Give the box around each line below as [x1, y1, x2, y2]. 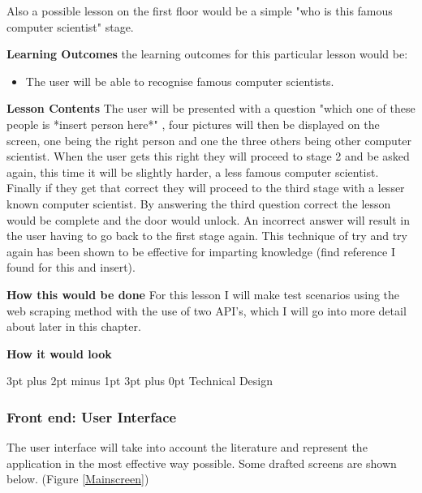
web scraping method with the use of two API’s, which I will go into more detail [6, 302, 407, 319]
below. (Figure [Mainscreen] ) [6, 470, 149, 487]
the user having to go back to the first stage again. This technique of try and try [6, 227, 407, 244]
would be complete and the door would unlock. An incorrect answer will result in [6, 211, 410, 228]
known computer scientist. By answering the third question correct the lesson [6, 195, 391, 212]
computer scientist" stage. [6, 18, 134, 35]
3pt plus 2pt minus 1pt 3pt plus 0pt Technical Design [6, 372, 273, 389]
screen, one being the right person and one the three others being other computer [6, 131, 412, 148]
